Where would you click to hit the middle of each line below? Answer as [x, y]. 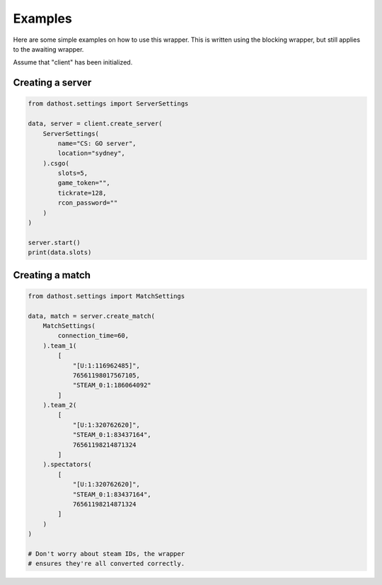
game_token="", [84, 183]
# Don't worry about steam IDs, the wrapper [106, 553]
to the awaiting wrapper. [48, 49]
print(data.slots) [60, 252]
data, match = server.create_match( [92, 316]
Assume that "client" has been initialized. [73, 62]
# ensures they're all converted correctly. [106, 564]
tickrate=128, [82, 193]
